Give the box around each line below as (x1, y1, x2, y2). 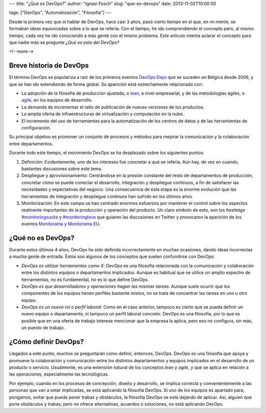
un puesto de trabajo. (21, 325, 65, 331)
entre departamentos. (9, 140, 54, 146)
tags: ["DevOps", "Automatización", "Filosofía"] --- (9, 10, 112, 16)
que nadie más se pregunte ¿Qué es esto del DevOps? (9, 39, 119, 45)
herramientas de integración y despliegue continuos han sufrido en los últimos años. (21, 193, 194, 199)
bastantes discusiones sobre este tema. (21, 166, 102, 172)
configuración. (21, 125, 51, 131)
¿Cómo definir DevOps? (9, 338, 84, 346)
